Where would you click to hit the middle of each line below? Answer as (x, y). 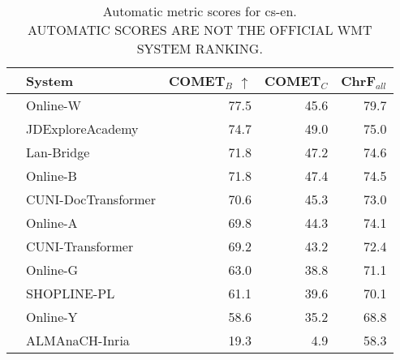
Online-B (52, 176)
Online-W (54, 105)
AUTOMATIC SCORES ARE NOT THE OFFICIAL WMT (200, 30)
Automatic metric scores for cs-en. (200, 11)
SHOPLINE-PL (71, 293)
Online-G (52, 270)
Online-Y (52, 317)
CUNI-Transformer (80, 246)
